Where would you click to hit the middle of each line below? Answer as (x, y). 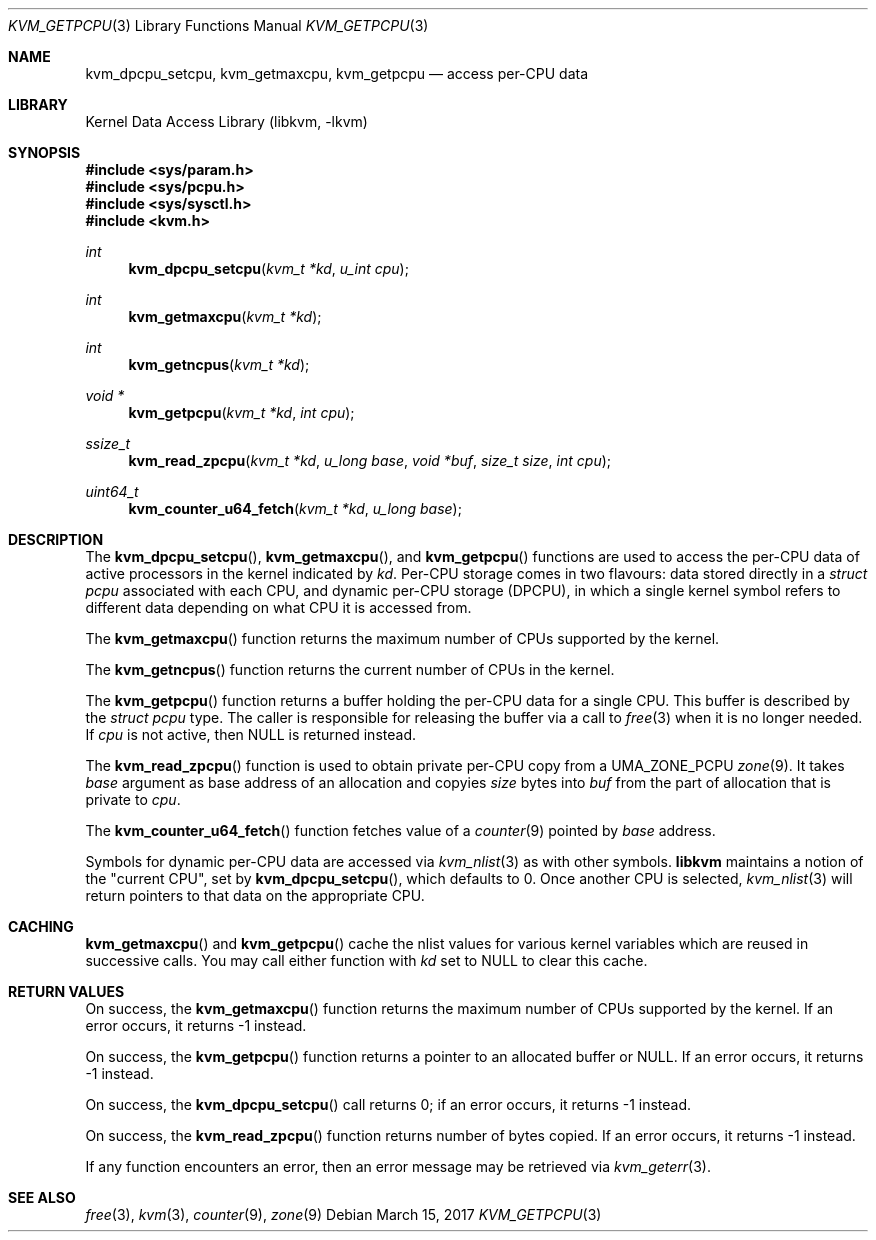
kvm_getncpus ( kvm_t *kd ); (219, 364)
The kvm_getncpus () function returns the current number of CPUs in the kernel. (350, 669)
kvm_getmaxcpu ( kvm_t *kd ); (225, 316)
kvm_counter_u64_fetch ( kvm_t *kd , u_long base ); (295, 508)
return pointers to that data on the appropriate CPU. (255, 895)
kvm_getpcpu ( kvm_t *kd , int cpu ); (241, 412)
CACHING (41, 926)
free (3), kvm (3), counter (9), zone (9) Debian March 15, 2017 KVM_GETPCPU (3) (343, 1214)
